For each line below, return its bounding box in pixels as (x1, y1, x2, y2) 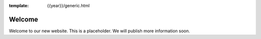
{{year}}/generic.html (47, 3, 90, 8)
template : (9, 3, 29, 8)
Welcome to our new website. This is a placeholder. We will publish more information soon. (9, 28, 190, 34)
